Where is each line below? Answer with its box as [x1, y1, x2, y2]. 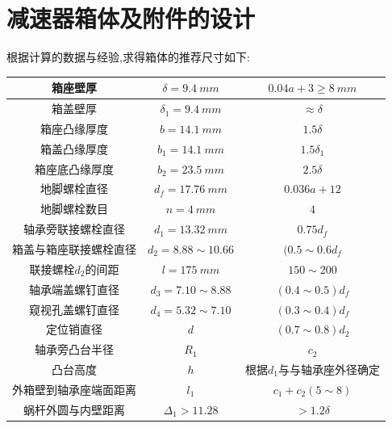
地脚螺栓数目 [40, 200, 108, 217]
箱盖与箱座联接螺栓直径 [12, 240, 136, 257]
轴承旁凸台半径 [35, 341, 114, 358]
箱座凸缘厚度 [40, 120, 108, 136]
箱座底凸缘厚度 [35, 160, 114, 177]
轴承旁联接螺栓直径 [23, 220, 125, 237]
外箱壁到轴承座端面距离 [12, 380, 136, 397]
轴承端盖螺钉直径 [29, 280, 119, 297]
